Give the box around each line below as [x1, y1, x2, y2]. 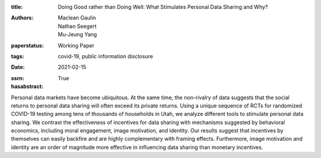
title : [11, 4, 23, 10]
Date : [11, 64, 25, 71]
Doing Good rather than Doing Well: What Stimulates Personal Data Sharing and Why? [58, 4, 268, 10]
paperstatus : [11, 42, 44, 49]
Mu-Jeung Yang [58, 31, 97, 38]
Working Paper [58, 42, 95, 49]
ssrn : [11, 74, 24, 81]
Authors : [11, 14, 34, 21]
